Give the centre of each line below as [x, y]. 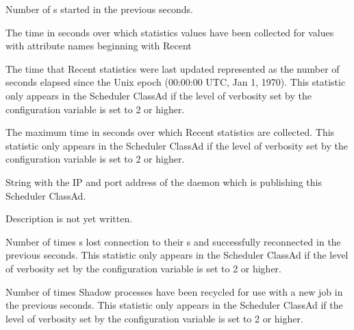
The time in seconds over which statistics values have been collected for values [170, 32]
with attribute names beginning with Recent [99, 46]
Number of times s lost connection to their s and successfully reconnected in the [173, 241]
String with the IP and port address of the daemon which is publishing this [164, 181]
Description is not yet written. [69, 219]
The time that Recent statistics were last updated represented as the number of [173, 68]
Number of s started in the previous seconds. [99, 9]
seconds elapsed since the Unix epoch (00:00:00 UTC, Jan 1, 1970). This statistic [176, 82]
